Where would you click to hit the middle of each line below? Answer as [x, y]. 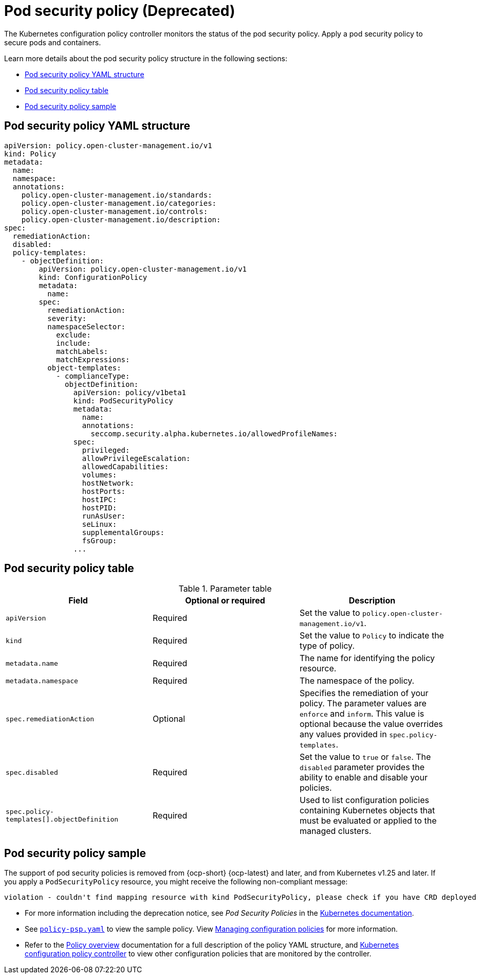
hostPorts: [104, 491]
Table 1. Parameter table [225, 589]
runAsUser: [104, 516]
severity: [67, 318]
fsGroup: [99, 540]
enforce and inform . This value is [362, 714]
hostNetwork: [108, 483]
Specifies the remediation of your [364, 693]
